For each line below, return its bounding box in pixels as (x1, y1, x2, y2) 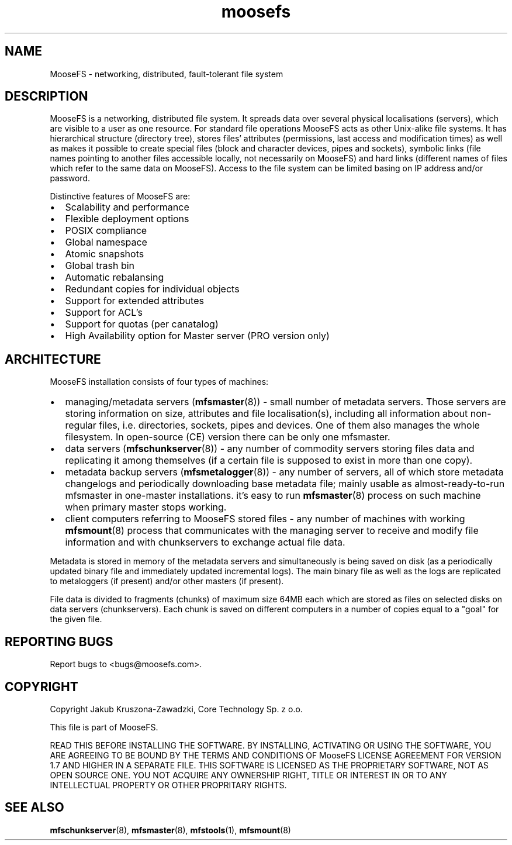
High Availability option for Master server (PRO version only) (65, 330, 330, 342)
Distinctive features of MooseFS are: (50, 191, 191, 202)
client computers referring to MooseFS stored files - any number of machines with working (65, 513, 465, 525)
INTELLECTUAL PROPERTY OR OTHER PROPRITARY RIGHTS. (50, 780, 287, 790)
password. (50, 173, 90, 184)
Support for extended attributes (65, 295, 204, 307)
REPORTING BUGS (5, 634, 113, 649)
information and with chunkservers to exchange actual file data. (65, 536, 345, 549)
